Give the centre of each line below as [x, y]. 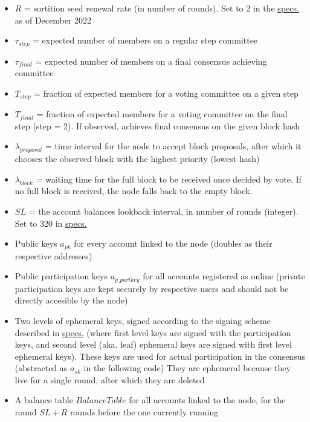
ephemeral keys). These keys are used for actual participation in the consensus [160, 356]
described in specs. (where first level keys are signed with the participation [153, 332]
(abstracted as [41, 368]
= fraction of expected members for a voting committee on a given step [166, 93]
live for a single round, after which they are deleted [110, 379]
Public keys [36, 243]
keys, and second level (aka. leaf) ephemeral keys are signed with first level [153, 344]
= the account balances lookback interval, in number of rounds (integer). [163, 211]
